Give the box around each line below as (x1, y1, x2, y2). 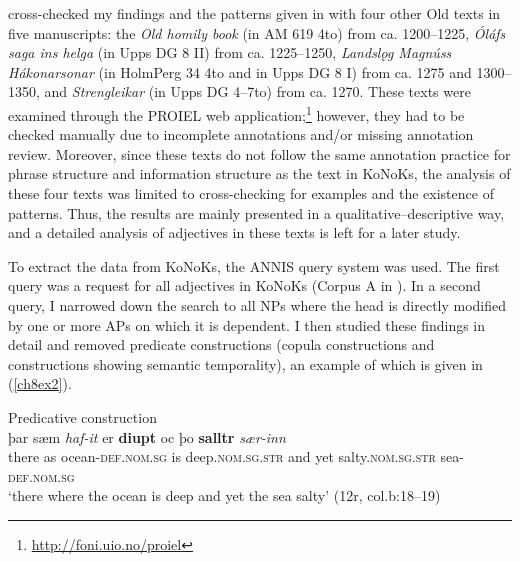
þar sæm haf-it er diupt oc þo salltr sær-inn (8, 426, 286, 447)
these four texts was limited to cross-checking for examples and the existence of (8, 183, 494, 203)
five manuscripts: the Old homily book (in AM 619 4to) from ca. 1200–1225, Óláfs (8, 22, 506, 43)
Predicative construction (8, 406, 157, 427)
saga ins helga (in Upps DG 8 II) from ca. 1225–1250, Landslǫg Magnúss (8, 42, 452, 63)
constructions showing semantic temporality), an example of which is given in (8, 353, 483, 374)
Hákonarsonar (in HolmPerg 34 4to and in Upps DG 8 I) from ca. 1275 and (8, 61, 472, 82)
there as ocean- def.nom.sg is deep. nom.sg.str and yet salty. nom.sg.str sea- (8, 446, 464, 467)
